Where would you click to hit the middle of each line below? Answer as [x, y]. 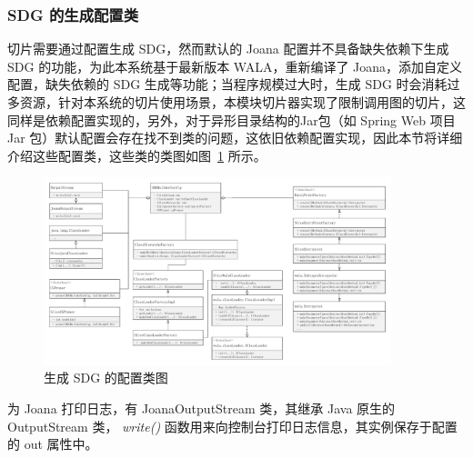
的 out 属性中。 [53, 444]
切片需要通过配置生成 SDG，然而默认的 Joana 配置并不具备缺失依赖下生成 [228, 49]
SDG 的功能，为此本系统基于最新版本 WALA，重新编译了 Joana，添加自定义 [235, 66]
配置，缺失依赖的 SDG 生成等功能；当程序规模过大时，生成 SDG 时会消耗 [227, 84]
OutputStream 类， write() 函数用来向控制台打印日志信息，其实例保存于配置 [232, 426]
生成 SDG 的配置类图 [106, 378]
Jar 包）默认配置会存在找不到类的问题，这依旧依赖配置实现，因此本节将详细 [235, 138]
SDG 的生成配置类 [73, 14]
